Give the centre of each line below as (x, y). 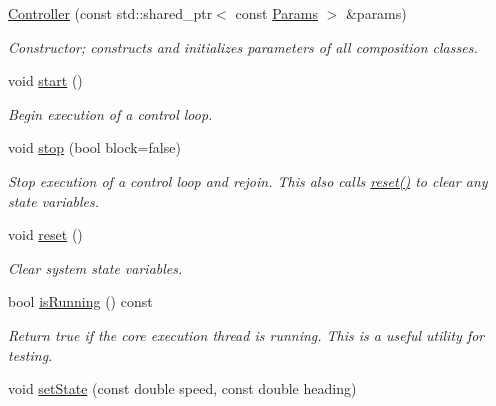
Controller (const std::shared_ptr (110, 13)
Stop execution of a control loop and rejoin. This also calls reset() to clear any (248, 180)
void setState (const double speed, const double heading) (182, 388)
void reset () (45, 234)
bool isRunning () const (80, 301)
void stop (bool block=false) (94, 147)
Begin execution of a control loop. (110, 113)
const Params (276, 13)
